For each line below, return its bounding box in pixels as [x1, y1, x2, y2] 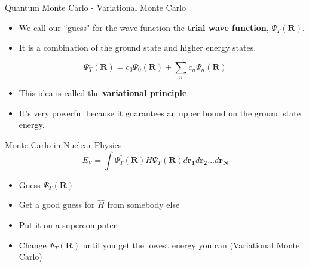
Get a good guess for [19, 198, 95, 211]
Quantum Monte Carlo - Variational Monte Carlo [5, 1, 186, 13]
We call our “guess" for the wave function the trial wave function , [19, 21, 269, 33]
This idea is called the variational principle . [19, 87, 189, 99]
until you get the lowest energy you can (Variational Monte [82, 238, 300, 251]
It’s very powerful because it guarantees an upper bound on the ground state [19, 106, 301, 119]
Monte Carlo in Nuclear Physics [5, 138, 122, 151]
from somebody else [107, 198, 180, 211]
